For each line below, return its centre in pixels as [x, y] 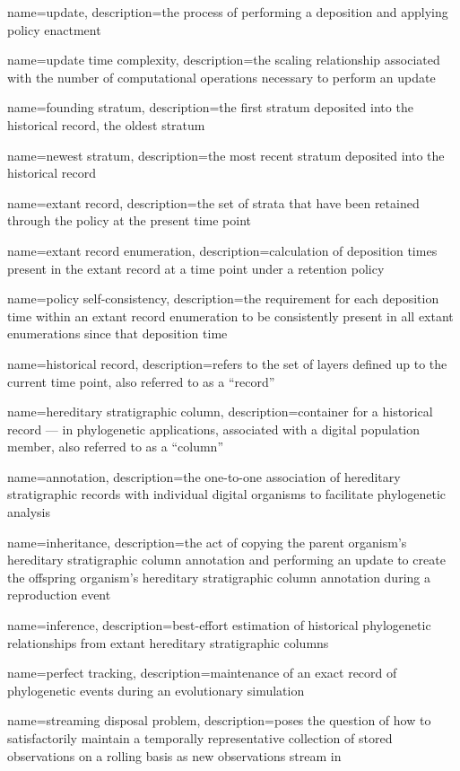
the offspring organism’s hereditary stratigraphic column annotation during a [219, 577]
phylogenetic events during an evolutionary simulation [156, 690]
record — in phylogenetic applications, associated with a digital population [214, 429]
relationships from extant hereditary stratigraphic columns [168, 642]
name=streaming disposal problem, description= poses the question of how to [219, 720]
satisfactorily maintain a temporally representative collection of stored [200, 738]
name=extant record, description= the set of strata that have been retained [213, 202]
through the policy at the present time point [130, 220]
